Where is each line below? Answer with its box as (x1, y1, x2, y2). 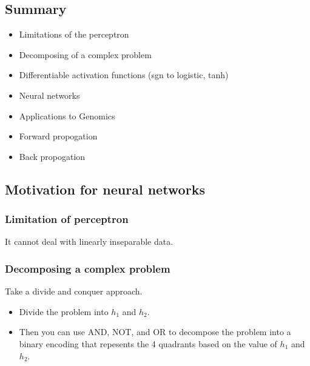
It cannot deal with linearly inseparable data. (5, 235, 174, 248)
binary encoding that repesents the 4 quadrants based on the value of (19, 337, 277, 350)
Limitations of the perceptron (19, 28, 129, 41)
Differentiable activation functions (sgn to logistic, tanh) (19, 68, 229, 81)
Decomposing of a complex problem (19, 48, 152, 61)
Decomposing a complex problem (5, 261, 170, 276)
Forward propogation (19, 130, 98, 142)
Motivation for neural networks (5, 179, 205, 198)
